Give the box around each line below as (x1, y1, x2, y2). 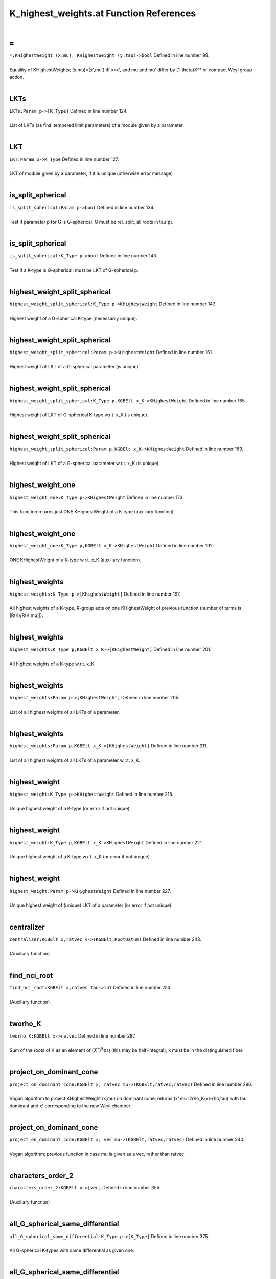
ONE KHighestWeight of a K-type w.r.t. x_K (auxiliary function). (9, 557, 142, 563)
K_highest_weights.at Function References (9, 8, 196, 19)
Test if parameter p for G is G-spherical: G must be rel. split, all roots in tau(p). (9, 218, 174, 225)
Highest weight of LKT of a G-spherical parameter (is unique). (9, 364, 140, 370)
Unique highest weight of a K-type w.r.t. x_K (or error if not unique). (9, 854, 151, 860)
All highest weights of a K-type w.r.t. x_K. (9, 660, 96, 667)
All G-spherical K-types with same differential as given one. (9, 1247, 135, 1253)
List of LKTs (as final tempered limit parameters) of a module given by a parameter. (9, 122, 184, 128)
